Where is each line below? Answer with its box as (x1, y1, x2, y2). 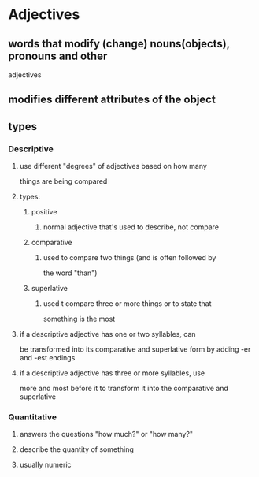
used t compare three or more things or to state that (43, 299, 212, 308)
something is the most (43, 314, 116, 324)
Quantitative (8, 412, 57, 423)
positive (31, 207, 57, 217)
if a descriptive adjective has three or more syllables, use (19, 368, 205, 378)
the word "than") (43, 268, 98, 278)
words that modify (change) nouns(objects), (8, 37, 230, 50)
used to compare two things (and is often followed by (43, 253, 216, 263)
